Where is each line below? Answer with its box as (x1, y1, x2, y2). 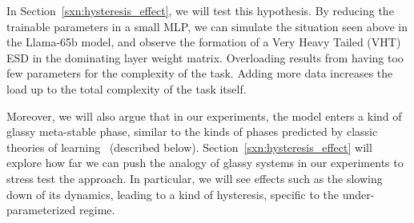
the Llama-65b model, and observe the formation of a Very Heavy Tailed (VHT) (6, 34, 401, 50)
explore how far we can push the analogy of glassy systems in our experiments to (6, 154, 404, 171)
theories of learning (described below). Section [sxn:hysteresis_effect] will (6, 138, 372, 155)
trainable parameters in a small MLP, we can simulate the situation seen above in (6, 18, 408, 34)
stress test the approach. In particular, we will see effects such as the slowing (6, 169, 383, 186)
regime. (79, 201, 115, 218)
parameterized (6, 201, 76, 218)
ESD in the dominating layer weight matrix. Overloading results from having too (6, 49, 404, 66)
